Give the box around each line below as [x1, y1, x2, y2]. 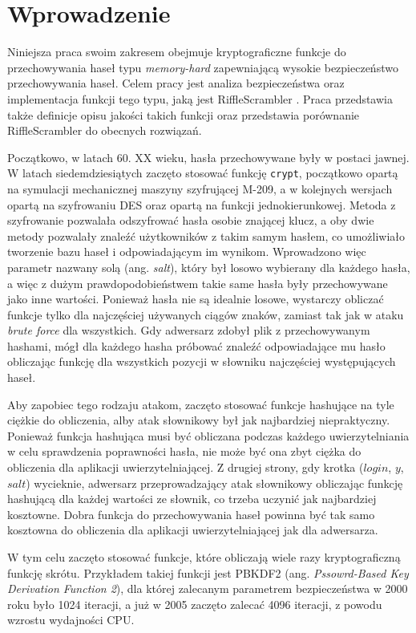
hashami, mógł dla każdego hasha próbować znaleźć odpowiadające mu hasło [7, 337, 386, 354]
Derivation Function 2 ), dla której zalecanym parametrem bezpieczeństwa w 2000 [7, 580, 408, 597]
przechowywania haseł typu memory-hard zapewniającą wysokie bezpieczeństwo [7, 59, 398, 75]
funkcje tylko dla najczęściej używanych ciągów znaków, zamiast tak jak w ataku [7, 306, 404, 323]
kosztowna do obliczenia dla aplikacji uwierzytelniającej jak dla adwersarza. [7, 521, 378, 538]
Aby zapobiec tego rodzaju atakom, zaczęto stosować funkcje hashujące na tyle [7, 396, 394, 412]
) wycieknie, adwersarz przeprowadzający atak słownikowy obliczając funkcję [26, 474, 403, 491]
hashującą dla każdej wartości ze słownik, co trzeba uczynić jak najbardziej [7, 490, 377, 507]
